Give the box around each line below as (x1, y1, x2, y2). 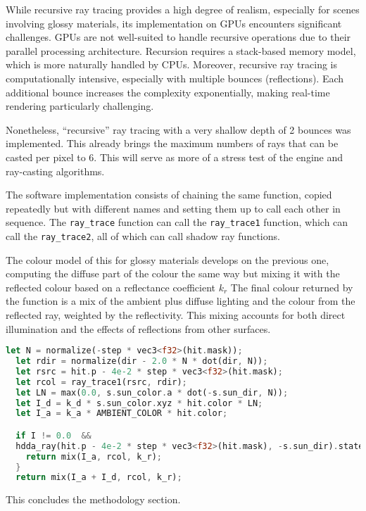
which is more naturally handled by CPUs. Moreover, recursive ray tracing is (6, 57, 337, 72)
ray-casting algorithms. (6, 163, 105, 178)
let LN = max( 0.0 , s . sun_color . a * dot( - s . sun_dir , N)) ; (15, 387, 289, 398)
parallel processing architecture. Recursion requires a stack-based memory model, (6, 43, 356, 58)
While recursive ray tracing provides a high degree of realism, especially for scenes (6, 2, 360, 16)
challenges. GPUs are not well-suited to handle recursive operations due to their (6, 30, 351, 44)
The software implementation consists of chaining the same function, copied (6, 187, 332, 202)
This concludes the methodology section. (6, 492, 181, 507)
